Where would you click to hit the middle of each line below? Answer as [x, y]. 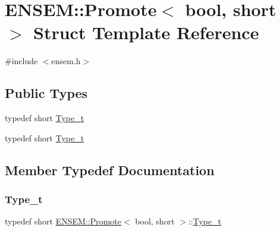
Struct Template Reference [146, 32]
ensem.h [66, 61]
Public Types [46, 93]
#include [21, 61]
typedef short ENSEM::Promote [63, 221]
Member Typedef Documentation [110, 170]
